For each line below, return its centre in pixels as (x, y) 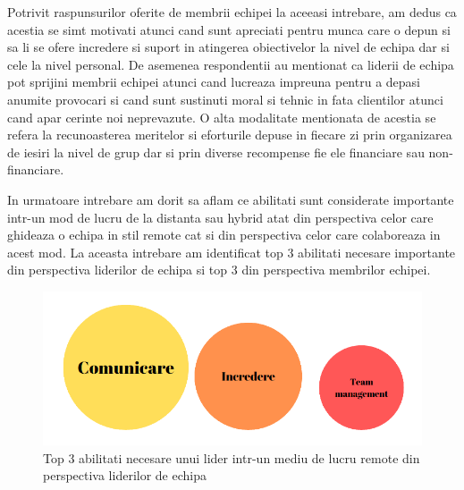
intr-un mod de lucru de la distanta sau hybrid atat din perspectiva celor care (220, 217)
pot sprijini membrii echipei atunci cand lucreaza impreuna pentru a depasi (214, 82)
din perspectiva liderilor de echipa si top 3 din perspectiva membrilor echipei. (219, 270)
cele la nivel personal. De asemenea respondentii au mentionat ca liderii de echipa (231, 64)
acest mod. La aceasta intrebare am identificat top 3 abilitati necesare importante (232, 252)
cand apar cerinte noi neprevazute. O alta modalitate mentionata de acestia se (222, 117)
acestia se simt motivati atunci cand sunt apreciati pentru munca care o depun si (229, 29)
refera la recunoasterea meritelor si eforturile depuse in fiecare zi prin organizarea (230, 135)
